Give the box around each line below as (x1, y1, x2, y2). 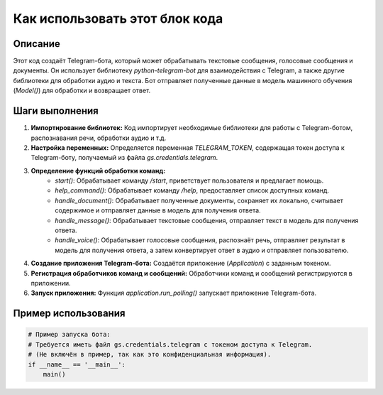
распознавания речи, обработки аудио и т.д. (30, 134, 167, 142)
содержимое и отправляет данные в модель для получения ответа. (55, 206, 262, 215)
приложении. (30, 279, 71, 287)
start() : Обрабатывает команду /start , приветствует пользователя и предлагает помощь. (55, 176, 324, 185)
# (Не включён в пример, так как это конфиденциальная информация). (28, 350, 272, 359)
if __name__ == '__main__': (28, 360, 126, 369)
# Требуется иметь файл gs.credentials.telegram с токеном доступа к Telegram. (28, 340, 313, 348)
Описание (13, 38, 60, 50)
